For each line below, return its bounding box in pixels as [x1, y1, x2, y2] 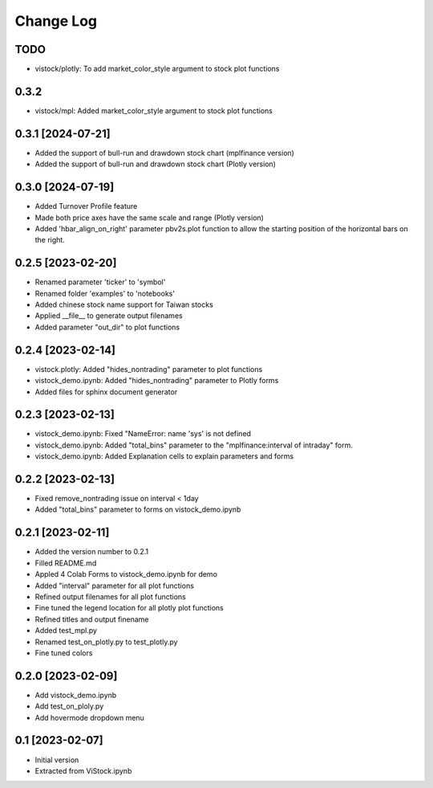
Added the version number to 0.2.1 [34, 547, 148, 557]
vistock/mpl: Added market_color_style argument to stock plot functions [34, 105, 273, 116]
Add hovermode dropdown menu [34, 712, 144, 722]
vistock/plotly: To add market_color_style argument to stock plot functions [34, 64, 280, 74]
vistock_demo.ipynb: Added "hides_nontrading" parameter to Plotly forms [34, 376, 279, 386]
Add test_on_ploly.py [34, 701, 104, 711]
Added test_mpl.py [34, 626, 98, 635]
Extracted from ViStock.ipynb [34, 766, 132, 775]
